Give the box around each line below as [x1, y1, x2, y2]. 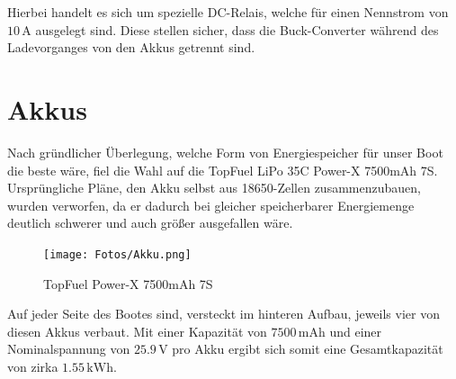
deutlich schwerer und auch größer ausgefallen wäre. [7, 213, 293, 232]
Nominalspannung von [7, 339, 130, 358]
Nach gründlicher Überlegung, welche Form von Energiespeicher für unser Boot [7, 142, 443, 161]
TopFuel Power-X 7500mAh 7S [43, 274, 213, 293]
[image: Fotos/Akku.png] [43, 248, 192, 261]
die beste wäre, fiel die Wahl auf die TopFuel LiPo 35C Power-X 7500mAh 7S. [7, 160, 438, 179]
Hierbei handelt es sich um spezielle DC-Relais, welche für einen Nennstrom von [7, 3, 449, 21]
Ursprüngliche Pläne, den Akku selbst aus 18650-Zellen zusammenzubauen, [7, 178, 421, 197]
